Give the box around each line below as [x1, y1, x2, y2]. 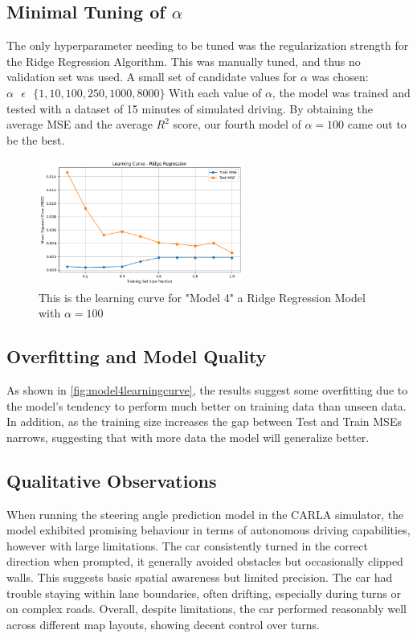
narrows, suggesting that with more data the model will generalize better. [6, 428, 370, 445]
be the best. [6, 131, 65, 148]
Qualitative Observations [6, 468, 217, 493]
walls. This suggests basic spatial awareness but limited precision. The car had [6, 569, 393, 586]
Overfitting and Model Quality [6, 344, 267, 369]
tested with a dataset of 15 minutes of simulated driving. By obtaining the [6, 100, 373, 117]
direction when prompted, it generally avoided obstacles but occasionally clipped [6, 553, 403, 570]
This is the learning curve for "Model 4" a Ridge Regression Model [39, 288, 366, 305]
